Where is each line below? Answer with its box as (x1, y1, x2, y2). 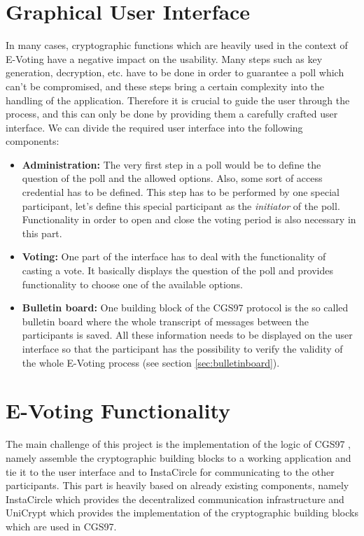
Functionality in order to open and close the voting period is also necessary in (22, 212, 356, 227)
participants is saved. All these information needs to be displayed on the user (22, 327, 353, 342)
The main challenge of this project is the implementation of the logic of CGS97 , (6, 437, 351, 451)
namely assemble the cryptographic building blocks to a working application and (6, 450, 351, 465)
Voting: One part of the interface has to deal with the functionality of (22, 249, 326, 264)
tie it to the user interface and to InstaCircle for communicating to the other (6, 464, 335, 479)
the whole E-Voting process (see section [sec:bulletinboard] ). (22, 355, 280, 369)
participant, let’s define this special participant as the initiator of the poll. (22, 198, 340, 213)
